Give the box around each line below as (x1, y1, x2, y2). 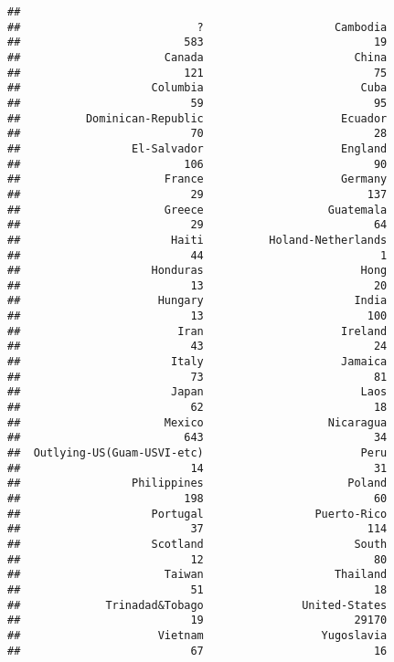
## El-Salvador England (7, 142, 388, 155)
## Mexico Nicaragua (7, 415, 388, 429)
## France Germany (7, 173, 388, 186)
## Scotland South (7, 537, 388, 551)
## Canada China (7, 50, 388, 64)
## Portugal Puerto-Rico (7, 507, 388, 520)
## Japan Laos (7, 385, 388, 399)
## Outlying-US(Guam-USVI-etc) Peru (7, 447, 388, 460)
